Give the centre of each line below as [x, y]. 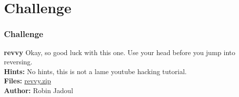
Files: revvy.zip [28, 81]
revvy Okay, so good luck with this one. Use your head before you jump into [120, 52]
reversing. [18, 62]
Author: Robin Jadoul [39, 90]
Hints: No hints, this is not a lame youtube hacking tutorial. [95, 71]
